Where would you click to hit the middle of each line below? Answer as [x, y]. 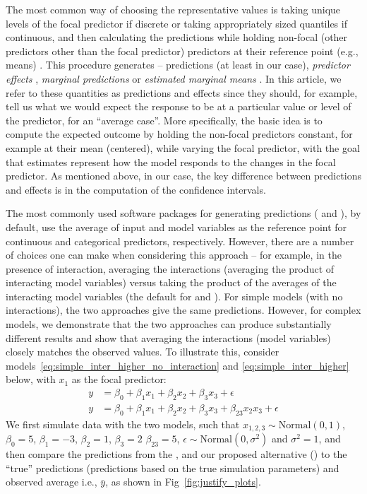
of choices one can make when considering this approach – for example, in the [174, 255]
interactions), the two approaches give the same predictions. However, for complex [183, 310]
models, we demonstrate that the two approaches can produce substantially [169, 324]
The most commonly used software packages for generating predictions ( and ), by [183, 213]
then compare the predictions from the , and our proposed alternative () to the [176, 454]
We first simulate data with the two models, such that [123, 424]
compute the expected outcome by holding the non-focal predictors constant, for [179, 134]
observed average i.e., [52, 482]
